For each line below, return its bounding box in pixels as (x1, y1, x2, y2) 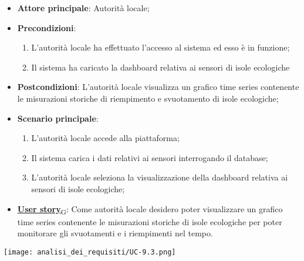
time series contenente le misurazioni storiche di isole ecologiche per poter (17, 215, 282, 227)
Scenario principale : (17, 112, 99, 124)
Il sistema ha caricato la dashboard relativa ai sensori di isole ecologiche (31, 61, 290, 73)
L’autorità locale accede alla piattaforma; (31, 132, 180, 144)
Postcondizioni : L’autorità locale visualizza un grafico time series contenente (17, 81, 299, 93)
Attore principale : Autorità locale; (17, 2, 150, 14)
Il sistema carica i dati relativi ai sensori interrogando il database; (31, 151, 268, 163)
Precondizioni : (17, 21, 76, 34)
